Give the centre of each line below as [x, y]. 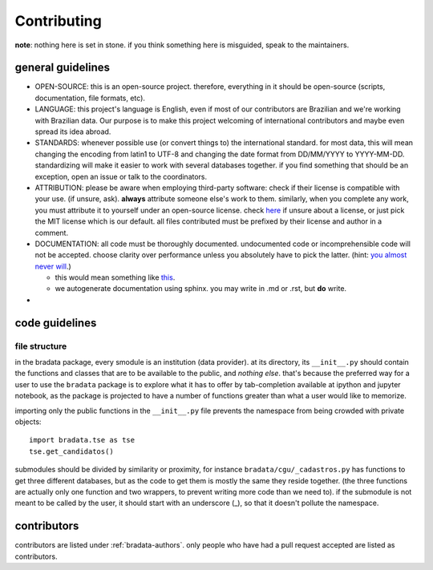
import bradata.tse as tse [82, 440]
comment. [51, 232]
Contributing [58, 21]
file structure [41, 346]
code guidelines [56, 323]
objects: [28, 422]
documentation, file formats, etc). [90, 98]
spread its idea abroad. [73, 131]
